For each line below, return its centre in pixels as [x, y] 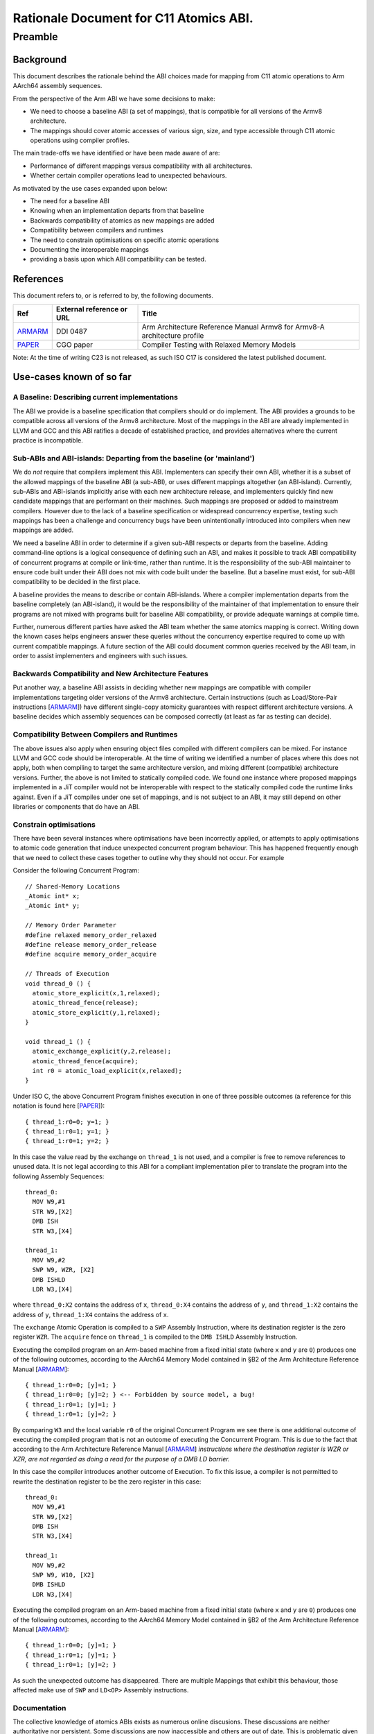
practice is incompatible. [48, 440]
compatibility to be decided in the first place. [77, 582]
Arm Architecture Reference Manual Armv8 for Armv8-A [233, 327]
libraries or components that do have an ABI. [76, 806]
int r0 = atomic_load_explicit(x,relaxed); [107, 1071]
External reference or [92, 309]
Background [40, 59]
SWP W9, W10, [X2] [63, 1575]
